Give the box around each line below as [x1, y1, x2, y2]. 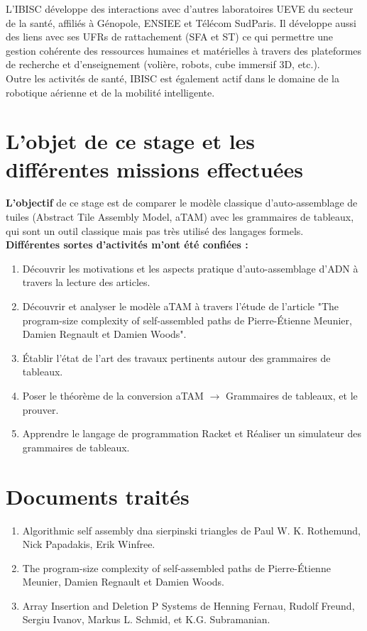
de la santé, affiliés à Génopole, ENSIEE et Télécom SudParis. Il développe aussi [6, 15, 356, 30]
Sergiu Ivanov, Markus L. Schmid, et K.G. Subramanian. [22, 612, 270, 627]
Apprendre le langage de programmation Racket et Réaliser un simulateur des [22, 426, 362, 441]
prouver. [22, 402, 59, 417]
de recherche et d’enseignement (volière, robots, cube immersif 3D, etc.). [6, 57, 320, 72]
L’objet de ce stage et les [6, 126, 256, 155]
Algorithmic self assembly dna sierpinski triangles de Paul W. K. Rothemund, [22, 522, 361, 537]
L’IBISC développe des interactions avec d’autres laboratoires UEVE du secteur [6, 1, 354, 16]
